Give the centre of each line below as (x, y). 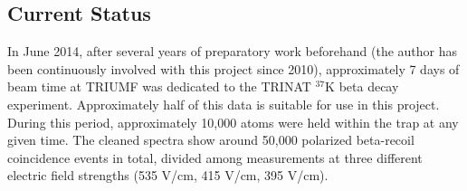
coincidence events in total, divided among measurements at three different (215, 157)
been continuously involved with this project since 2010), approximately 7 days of (233, 68)
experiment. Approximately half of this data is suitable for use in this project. (224, 104)
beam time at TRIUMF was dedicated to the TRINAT (159, 86)
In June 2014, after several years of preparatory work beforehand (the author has (233, 51)
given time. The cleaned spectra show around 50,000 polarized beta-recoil (211, 140)
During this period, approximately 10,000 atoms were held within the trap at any (233, 122)
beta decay (369, 86)
